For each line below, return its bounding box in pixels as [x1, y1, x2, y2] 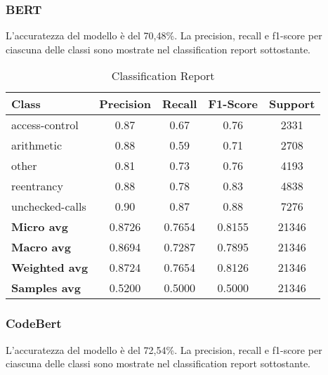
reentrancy [11, 178, 63, 195]
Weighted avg [11, 259, 88, 276]
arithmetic [11, 137, 63, 154]
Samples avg [11, 279, 81, 296]
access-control [11, 117, 79, 133]
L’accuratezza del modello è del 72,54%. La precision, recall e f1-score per [6, 342, 322, 357]
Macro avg [11, 239, 71, 256]
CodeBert [6, 315, 62, 332]
